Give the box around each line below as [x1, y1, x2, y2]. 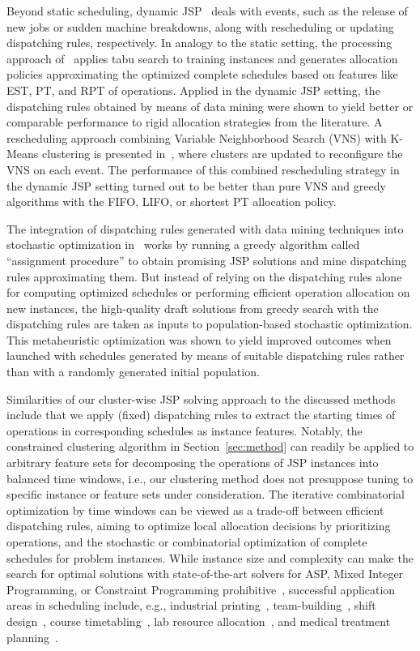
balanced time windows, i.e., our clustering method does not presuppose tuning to [6, 469, 414, 486]
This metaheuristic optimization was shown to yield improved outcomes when [6, 331, 392, 348]
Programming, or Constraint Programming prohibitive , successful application [6, 580, 396, 597]
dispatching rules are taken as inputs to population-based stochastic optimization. [6, 315, 413, 332]
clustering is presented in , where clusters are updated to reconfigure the [42, 145, 403, 162]
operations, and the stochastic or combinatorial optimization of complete [6, 533, 367, 550]
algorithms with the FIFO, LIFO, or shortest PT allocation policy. [6, 193, 337, 210]
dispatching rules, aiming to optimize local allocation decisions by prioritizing [6, 517, 391, 534]
